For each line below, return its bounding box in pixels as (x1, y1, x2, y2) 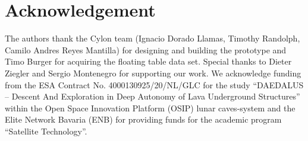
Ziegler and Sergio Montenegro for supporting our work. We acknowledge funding (5, 66, 301, 79)
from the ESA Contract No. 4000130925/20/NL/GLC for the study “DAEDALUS (5, 78, 304, 91)
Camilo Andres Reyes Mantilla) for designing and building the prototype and (5, 43, 287, 56)
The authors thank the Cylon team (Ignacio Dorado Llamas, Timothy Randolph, (5, 32, 300, 44)
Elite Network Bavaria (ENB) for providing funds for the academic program (5, 113, 282, 126)
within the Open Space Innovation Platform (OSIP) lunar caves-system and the (5, 101, 296, 114)
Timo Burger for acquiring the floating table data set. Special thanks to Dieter (5, 55, 292, 68)
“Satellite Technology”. (5, 124, 87, 137)
